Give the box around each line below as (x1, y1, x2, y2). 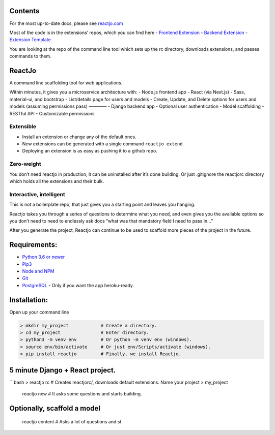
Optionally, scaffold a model (9, 404, 101, 413)
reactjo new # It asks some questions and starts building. (22, 391, 142, 397)
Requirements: (9, 240, 58, 249)
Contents (9, 7, 40, 15)
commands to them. (9, 53, 52, 59)
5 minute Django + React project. (9, 366, 116, 375)
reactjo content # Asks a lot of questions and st (22, 418, 122, 424)
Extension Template (9, 37, 51, 43)
